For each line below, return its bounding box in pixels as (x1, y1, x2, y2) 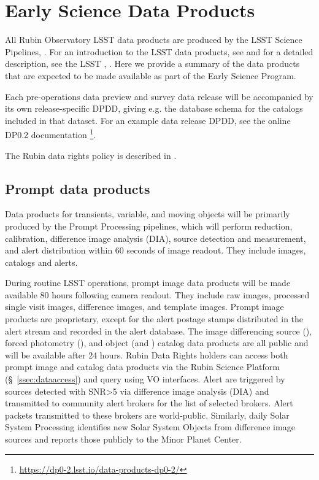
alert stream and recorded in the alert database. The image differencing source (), (5, 324, 312, 337)
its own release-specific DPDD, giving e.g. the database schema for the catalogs (5, 102, 303, 115)
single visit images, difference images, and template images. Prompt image (5, 300, 284, 313)
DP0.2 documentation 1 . (5, 126, 96, 141)
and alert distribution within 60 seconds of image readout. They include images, (5, 244, 306, 257)
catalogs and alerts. (5, 255, 78, 268)
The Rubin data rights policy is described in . (5, 149, 177, 161)
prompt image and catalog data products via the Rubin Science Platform (5, 360, 280, 373)
